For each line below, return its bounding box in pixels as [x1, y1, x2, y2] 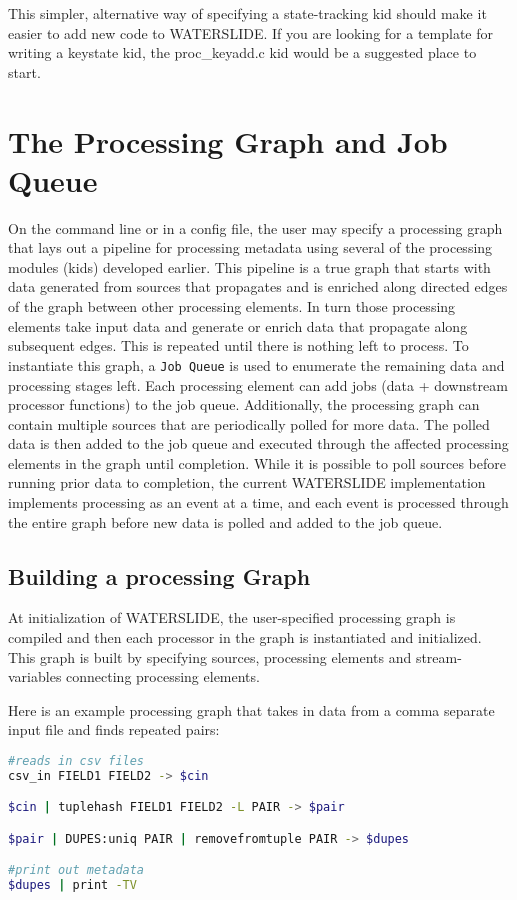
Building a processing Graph [8, 560, 311, 591]
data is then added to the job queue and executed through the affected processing [8, 433, 509, 454]
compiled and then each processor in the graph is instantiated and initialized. [8, 627, 482, 648]
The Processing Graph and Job [8, 120, 448, 161]
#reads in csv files [8, 754, 145, 769]
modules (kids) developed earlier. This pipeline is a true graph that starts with [8, 256, 491, 277]
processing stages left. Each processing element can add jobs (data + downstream [8, 374, 508, 395]
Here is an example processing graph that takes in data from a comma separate [8, 699, 495, 720]
